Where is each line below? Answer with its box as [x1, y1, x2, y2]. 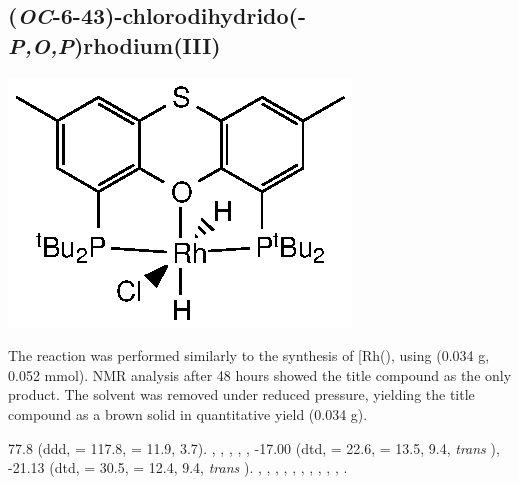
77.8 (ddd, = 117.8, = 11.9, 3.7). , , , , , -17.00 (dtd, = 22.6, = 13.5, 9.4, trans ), [8, 437, 500, 458]
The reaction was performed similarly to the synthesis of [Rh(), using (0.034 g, [8, 345, 490, 366]
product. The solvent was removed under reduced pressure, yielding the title [8, 384, 475, 405]
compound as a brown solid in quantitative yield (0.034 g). [8, 403, 368, 424]
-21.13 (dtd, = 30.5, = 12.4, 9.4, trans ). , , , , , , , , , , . [8, 457, 348, 478]
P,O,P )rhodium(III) [8, 29, 221, 60]
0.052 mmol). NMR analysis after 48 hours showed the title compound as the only [8, 364, 512, 385]
